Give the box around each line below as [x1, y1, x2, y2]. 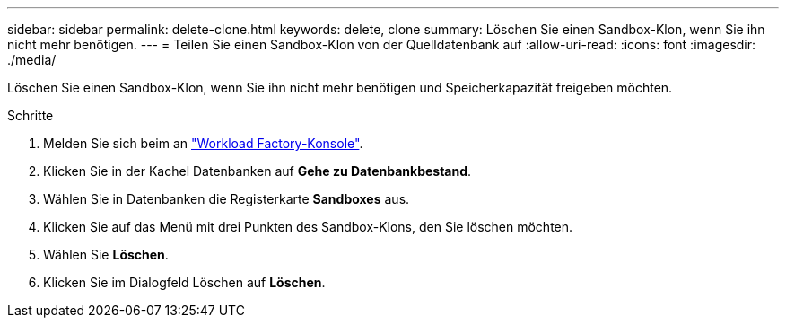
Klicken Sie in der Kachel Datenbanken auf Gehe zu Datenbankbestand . [43, 163, 472, 179]
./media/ [7, 52, 57, 67]
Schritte [7, 108, 54, 123]
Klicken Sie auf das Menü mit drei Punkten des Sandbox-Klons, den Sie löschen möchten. [43, 219, 573, 234]
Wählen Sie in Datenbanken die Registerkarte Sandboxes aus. [43, 191, 410, 206]
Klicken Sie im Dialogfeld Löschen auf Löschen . [43, 275, 326, 290]
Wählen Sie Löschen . [43, 247, 169, 262]
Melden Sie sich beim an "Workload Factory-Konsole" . [43, 136, 363, 151]
